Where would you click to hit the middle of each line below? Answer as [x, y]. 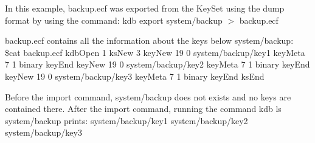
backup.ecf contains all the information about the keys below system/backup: [149, 40]
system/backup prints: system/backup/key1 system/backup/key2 [126, 120]
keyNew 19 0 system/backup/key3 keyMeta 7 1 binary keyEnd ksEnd [135, 76]
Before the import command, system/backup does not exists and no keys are [148, 96]
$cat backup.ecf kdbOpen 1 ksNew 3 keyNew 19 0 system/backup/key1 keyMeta [155, 52]
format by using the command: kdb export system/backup [114, 20]
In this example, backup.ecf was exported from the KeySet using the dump [145, 8]
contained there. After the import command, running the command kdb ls [143, 109]
